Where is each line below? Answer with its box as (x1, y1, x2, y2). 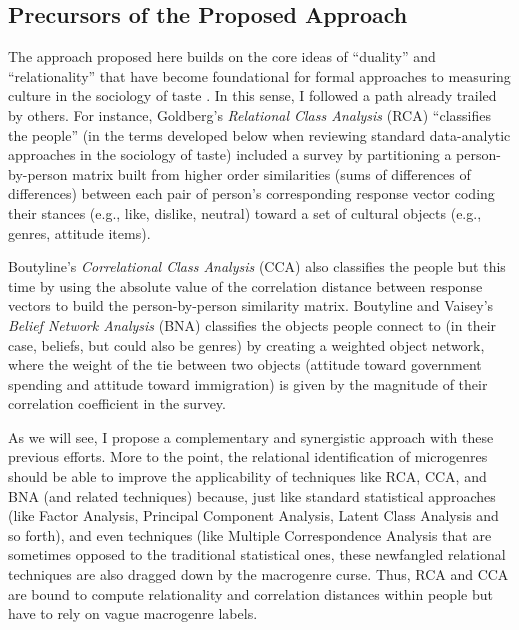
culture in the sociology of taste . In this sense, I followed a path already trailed (8, 85, 497, 106)
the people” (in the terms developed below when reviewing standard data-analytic (8, 124, 511, 145)
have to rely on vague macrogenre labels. (8, 603, 258, 624)
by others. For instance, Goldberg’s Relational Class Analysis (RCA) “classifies (8, 104, 491, 125)
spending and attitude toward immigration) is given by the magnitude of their (8, 373, 488, 394)
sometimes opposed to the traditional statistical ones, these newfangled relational (8, 544, 506, 565)
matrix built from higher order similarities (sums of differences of (72, 163, 471, 184)
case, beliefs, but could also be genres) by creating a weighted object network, (8, 334, 485, 355)
